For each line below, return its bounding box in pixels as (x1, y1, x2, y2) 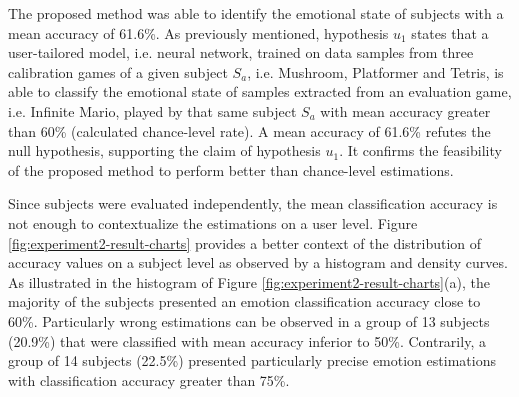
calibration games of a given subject (8, 61, 228, 82)
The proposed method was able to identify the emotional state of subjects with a (8, 3, 504, 23)
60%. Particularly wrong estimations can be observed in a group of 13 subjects (8, 310, 490, 331)
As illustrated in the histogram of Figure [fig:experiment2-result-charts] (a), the (8, 271, 490, 292)
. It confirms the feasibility (339, 140, 502, 161)
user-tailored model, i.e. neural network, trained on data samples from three (8, 42, 474, 63)
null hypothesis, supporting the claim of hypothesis (8, 140, 321, 161)
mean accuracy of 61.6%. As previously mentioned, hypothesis (8, 22, 389, 43)
